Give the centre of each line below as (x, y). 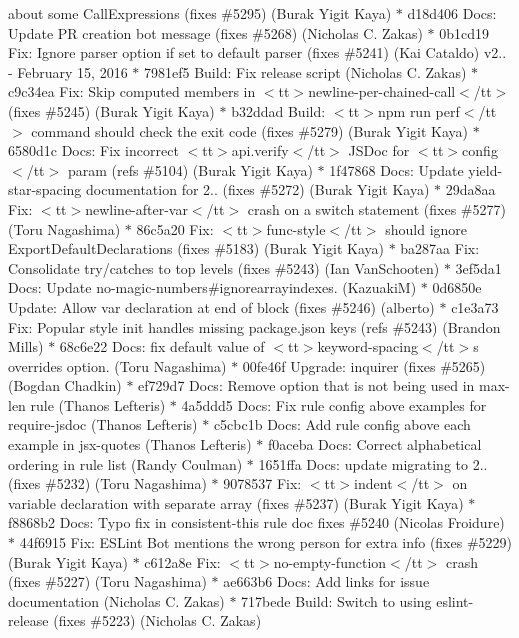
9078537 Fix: (262, 483)
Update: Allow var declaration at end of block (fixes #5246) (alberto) (221, 306)
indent (373, 483)
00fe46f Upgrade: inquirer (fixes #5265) (364, 365)
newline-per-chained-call (382, 91)
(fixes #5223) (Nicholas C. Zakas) (157, 620)
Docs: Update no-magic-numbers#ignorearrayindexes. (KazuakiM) (212, 287)
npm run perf (418, 110)
